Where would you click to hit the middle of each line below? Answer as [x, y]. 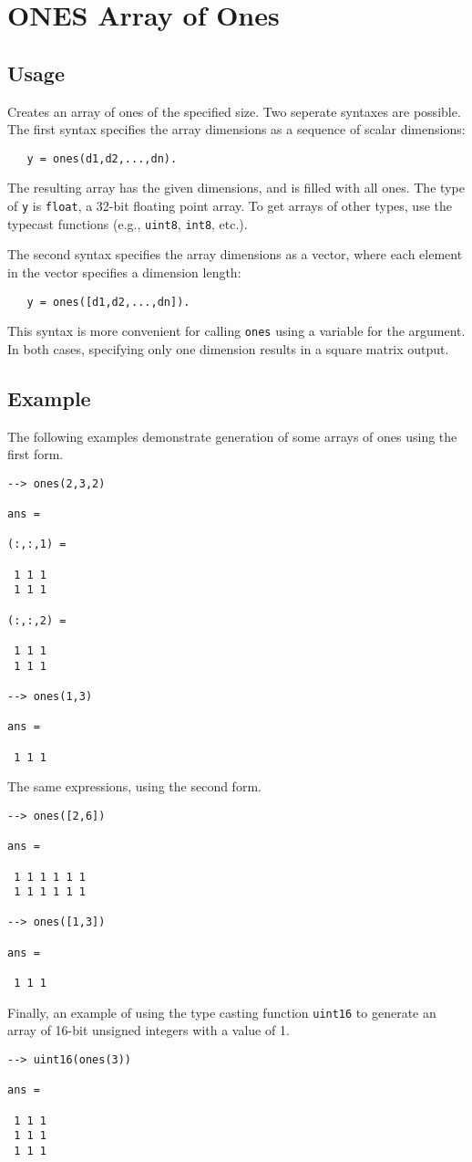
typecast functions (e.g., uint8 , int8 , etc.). [128, 223]
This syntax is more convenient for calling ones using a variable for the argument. [236, 331]
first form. [36, 454]
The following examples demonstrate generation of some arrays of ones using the [232, 436]
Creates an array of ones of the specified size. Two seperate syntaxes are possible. [234, 111]
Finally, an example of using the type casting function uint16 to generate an [222, 1012]
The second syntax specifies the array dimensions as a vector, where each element [235, 254]
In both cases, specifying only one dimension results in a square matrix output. [228, 348]
